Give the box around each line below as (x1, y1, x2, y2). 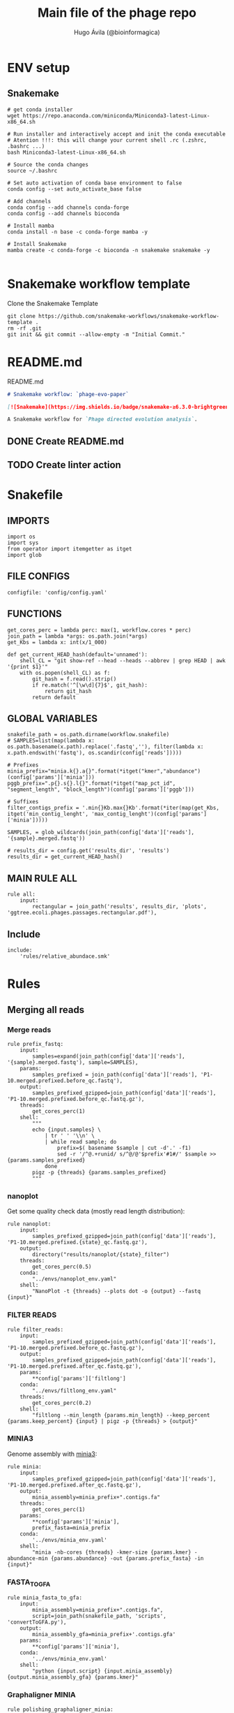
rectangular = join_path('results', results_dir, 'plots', (32, 903, 208, 910)
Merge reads (7, 1025, 52, 1035)
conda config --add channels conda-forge (7, 204, 130, 211)
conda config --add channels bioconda (7, 210, 120, 217)
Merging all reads (7, 1004, 85, 1016)
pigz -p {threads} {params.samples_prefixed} (32, 1169, 167, 1176)
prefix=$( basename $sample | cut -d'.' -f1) (56, 1144, 192, 1151)
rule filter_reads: (7, 1326, 64, 1333)
